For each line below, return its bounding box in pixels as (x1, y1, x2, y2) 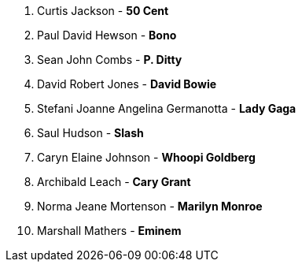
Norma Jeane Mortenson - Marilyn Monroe (37, 199, 263, 213)
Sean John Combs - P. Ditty (37, 53, 182, 66)
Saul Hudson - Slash (37, 126, 144, 140)
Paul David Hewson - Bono (37, 28, 177, 42)
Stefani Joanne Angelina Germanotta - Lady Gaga (37, 102, 296, 115)
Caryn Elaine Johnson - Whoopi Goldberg (37, 151, 256, 164)
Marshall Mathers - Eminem (37, 224, 182, 237)
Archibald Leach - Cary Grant (37, 175, 191, 188)
